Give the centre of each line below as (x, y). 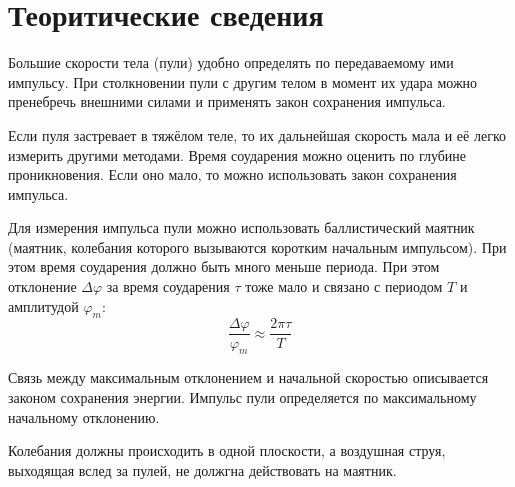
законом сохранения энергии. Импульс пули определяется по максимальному (242, 396)
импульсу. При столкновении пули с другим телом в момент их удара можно (243, 81)
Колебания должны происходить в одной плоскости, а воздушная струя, (227, 450)
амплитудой (43, 305)
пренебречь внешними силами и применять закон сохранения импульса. (227, 101)
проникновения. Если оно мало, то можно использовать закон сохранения (232, 174)
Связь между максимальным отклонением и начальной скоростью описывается (248, 377)
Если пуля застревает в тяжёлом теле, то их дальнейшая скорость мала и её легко (257, 134)
